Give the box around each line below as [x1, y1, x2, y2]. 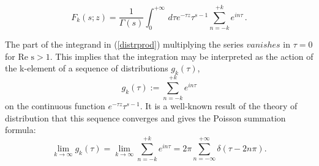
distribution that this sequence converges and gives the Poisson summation [5, 111, 286, 124]
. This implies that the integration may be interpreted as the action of [50, 49, 313, 62]
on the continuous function [5, 99, 105, 112]
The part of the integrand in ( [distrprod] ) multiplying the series [5, 38, 244, 51]
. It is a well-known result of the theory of [140, 99, 298, 112]
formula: [5, 123, 36, 136]
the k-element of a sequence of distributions [5, 62, 168, 74]
